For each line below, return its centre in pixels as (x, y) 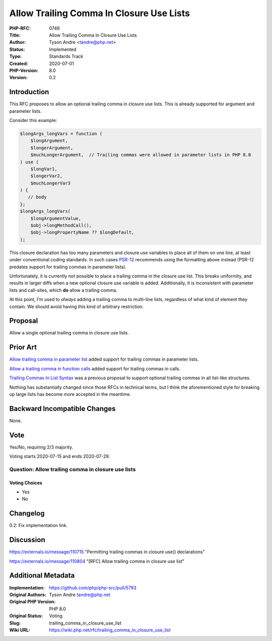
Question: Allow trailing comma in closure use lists (73, 469)
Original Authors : (28, 595)
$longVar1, (44, 169)
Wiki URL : (20, 630)
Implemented (63, 49)
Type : (16, 56)
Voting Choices (26, 483)
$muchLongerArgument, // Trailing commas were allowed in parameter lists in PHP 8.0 (141, 155)
